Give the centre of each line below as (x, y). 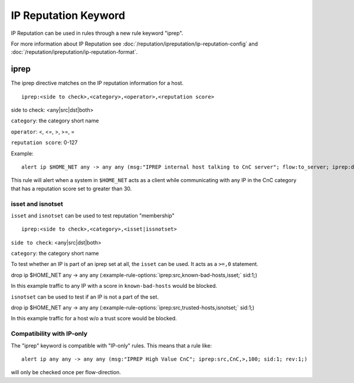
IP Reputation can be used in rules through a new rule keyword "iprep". (97, 33)
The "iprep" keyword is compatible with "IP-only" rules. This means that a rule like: (112, 345)
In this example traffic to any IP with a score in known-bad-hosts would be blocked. (114, 286)
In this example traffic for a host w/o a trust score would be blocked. (94, 319)
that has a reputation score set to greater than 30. (71, 189)
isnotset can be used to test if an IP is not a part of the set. (85, 297)
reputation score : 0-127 (44, 142)
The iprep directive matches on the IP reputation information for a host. (97, 83)
